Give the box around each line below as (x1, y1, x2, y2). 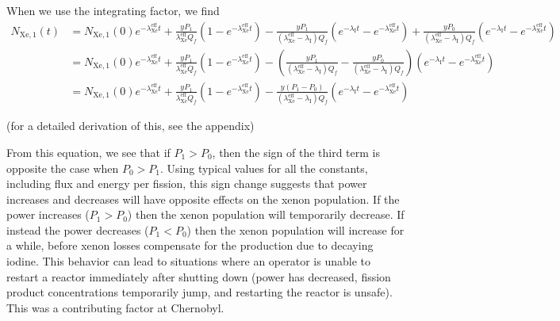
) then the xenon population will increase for (186, 221, 405, 238)
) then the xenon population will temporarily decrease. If (127, 206, 405, 223)
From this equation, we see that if (6, 143, 171, 160)
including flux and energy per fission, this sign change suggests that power (6, 175, 367, 192)
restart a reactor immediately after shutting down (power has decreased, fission (6, 268, 391, 285)
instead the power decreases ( (6, 221, 149, 238)
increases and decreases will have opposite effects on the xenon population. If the (6, 190, 400, 207)
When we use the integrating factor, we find (6, 2, 220, 18)
